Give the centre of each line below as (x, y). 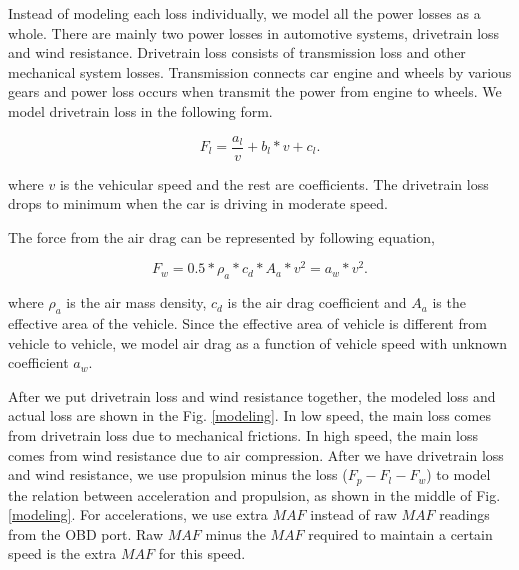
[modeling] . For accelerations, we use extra (138, 514)
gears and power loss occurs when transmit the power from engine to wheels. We (255, 91)
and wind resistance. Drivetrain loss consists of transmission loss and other (237, 52)
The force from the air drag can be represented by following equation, (221, 236)
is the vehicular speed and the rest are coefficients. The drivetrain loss (274, 183)
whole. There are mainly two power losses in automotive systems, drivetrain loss (254, 32)
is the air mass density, (136, 302)
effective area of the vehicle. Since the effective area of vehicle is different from (247, 323)
